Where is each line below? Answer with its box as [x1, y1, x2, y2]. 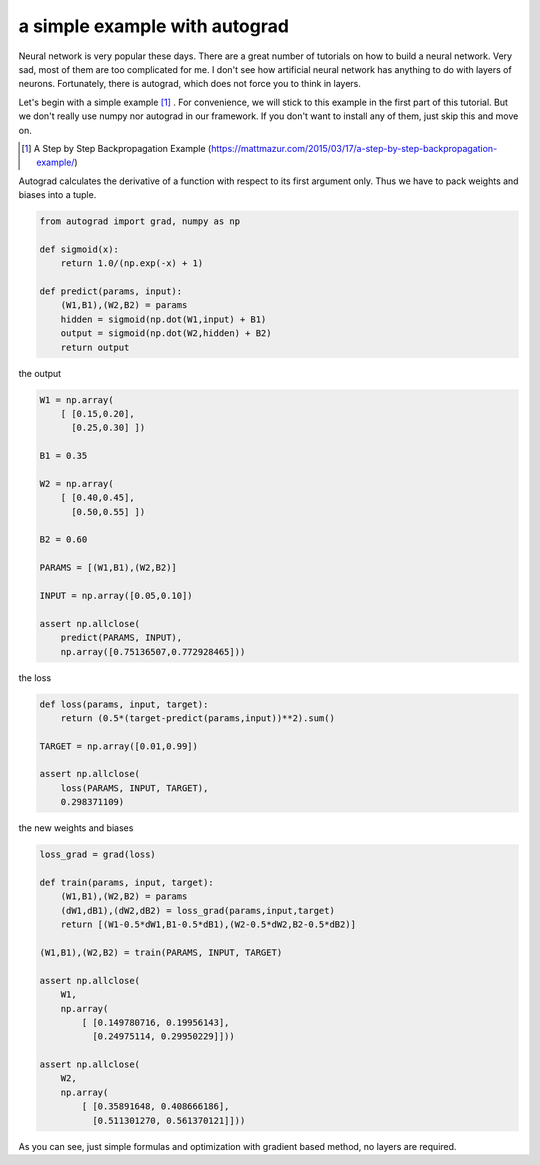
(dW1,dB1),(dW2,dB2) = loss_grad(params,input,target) [60, 905, 335, 916]
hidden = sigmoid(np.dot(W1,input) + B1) [60, 313, 267, 325]
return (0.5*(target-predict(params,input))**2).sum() [60, 712, 335, 724]
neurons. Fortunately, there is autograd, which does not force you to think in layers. [18, 78, 362, 90]
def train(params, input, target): [39, 877, 214, 889]
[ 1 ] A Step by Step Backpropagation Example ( [21, 142, 212, 154]
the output [18, 367, 62, 379]
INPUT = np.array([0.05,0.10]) [39, 590, 194, 601]
